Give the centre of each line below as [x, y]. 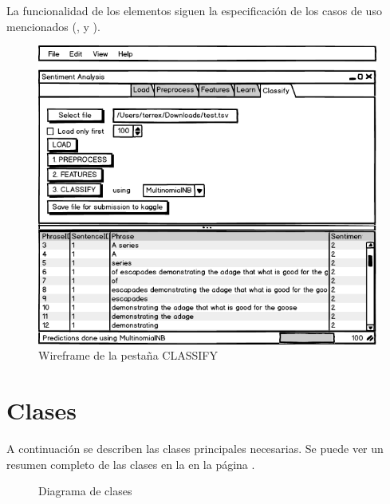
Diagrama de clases [85, 491]
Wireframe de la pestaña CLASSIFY [128, 355]
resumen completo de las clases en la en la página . [131, 464]
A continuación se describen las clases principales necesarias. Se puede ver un [195, 449]
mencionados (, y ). [53, 26]
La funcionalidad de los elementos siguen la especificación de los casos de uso [194, 10]
